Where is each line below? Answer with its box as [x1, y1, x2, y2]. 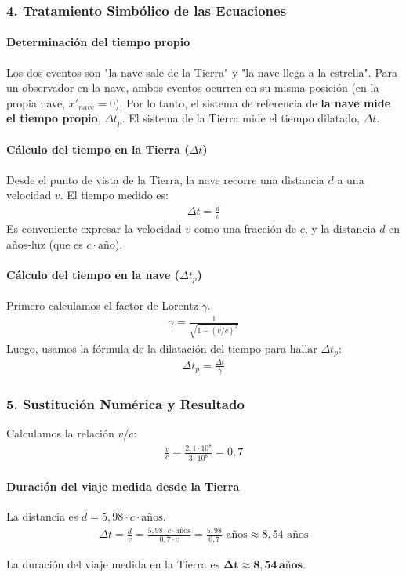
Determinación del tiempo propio [6, 34, 190, 50]
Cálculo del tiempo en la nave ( [6, 267, 180, 283]
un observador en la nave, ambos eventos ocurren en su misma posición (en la [6, 79, 379, 96]
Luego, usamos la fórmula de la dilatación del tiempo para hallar [6, 339, 317, 356]
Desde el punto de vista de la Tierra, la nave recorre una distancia [6, 171, 324, 187]
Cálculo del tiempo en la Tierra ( [6, 141, 190, 158]
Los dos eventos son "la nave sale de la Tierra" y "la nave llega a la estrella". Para [6, 64, 398, 80]
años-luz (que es [6, 235, 83, 252]
